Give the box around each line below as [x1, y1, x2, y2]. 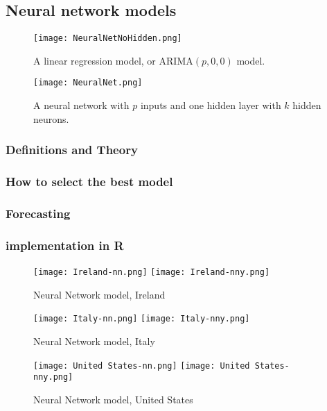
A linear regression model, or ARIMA [33, 53, 193, 67]
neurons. [33, 111, 69, 126]
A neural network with [33, 98, 130, 112]
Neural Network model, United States [33, 392, 193, 406]
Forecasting [6, 204, 71, 221]
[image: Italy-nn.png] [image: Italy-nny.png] [33, 314, 250, 324]
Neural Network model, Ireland [33, 287, 166, 301]
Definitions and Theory [6, 141, 138, 158]
